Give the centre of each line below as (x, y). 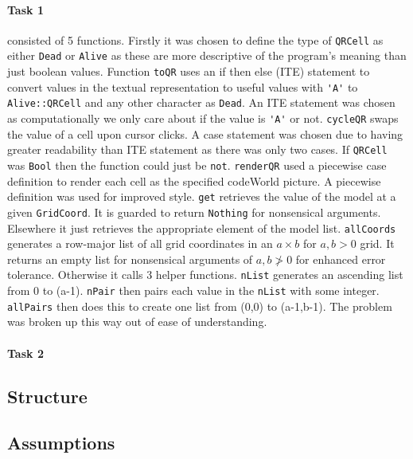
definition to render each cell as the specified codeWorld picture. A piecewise (194, 180)
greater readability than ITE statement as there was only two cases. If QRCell (197, 149)
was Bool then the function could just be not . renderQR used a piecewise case (197, 165)
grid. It (377, 243)
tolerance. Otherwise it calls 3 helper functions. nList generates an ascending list (205, 275)
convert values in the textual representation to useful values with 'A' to (183, 86)
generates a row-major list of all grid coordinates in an (140, 243)
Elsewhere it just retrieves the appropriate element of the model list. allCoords (202, 228)
